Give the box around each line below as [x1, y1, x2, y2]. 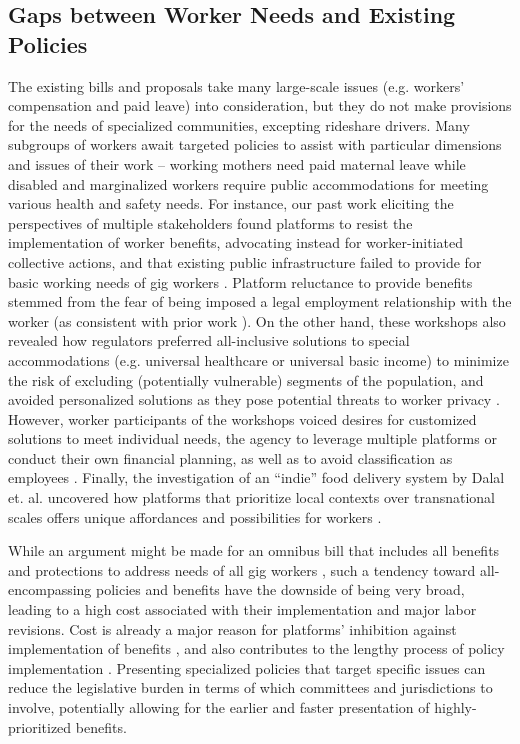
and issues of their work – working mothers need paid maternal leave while [8, 153, 466, 174]
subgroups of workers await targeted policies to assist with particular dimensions [8, 134, 502, 155]
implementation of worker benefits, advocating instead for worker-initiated [8, 232, 463, 253]
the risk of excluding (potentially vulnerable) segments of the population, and [8, 369, 484, 390]
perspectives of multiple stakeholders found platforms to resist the [8, 212, 413, 233]
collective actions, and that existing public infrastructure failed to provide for [8, 251, 482, 272]
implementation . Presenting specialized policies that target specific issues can [8, 657, 486, 678]
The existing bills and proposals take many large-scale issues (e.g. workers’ [8, 75, 465, 96]
